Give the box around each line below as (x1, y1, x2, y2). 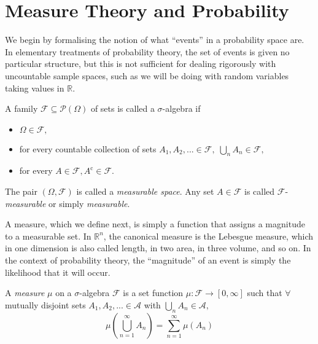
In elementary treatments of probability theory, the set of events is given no (5, 45, 290, 58)
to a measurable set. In (5, 229, 91, 242)
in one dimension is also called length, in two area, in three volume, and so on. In (5, 241, 311, 254)
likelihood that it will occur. (5, 265, 111, 278)
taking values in (5, 81, 64, 94)
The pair (5, 185, 37, 198)
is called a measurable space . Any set (76, 185, 214, 198)
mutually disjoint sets (5, 298, 86, 311)
